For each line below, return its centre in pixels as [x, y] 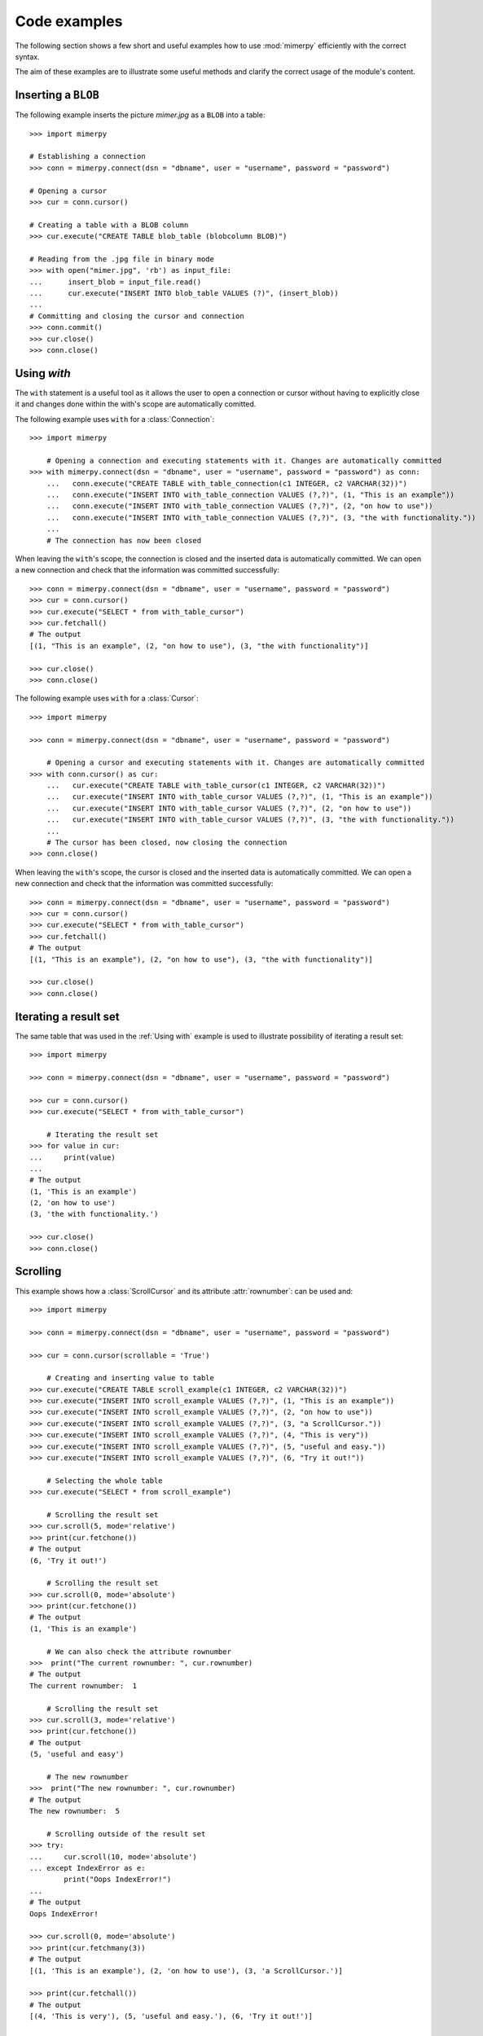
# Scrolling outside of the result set [126, 1834]
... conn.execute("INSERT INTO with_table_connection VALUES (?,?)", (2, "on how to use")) [239, 506]
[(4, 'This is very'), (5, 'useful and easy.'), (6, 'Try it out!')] [171, 2016]
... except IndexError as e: [88, 1868]
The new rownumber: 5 [75, 1811]
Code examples [69, 21]
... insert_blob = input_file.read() [116, 282]
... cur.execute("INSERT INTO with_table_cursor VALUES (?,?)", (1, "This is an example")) [239, 797]
